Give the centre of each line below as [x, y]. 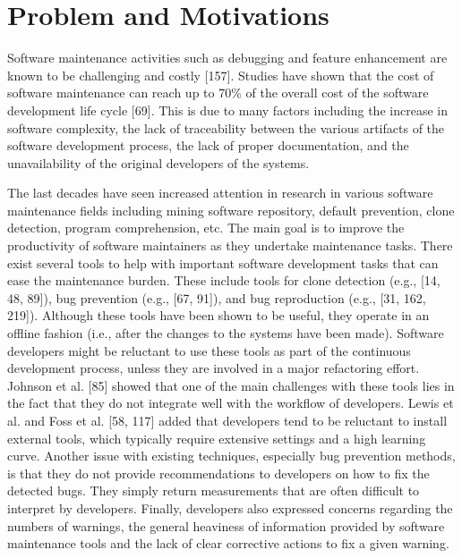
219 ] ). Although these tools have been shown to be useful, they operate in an [218, 315]
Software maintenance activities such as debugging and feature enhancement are [227, 58]
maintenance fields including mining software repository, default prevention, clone [231, 210]
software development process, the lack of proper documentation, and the [208, 145]
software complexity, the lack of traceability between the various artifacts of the [226, 127]
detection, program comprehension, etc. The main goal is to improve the [206, 228]
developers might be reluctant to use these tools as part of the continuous [209, 350]
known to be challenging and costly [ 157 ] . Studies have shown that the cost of [221, 75]
